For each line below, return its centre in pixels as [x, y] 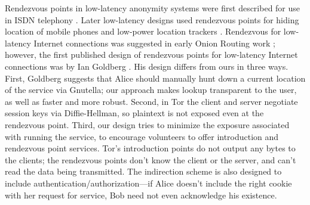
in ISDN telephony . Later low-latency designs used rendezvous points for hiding [152, 19]
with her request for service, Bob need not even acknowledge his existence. [141, 195]
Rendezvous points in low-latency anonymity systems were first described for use [153, 8]
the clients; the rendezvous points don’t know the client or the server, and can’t [151, 159]
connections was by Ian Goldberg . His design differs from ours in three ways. [147, 66]
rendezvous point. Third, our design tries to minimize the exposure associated [147, 124]
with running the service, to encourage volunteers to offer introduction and [142, 136]
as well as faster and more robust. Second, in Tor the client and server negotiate [151, 101]
